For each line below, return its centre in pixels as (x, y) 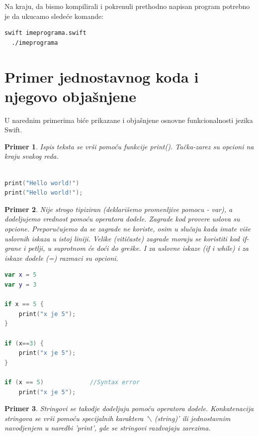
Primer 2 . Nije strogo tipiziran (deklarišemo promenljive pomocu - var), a (119, 209)
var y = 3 (21, 285)
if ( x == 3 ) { (24, 343)
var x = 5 (21, 275)
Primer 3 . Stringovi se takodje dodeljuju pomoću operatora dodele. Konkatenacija (129, 408)
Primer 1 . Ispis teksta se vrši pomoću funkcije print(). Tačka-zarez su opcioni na (129, 146)
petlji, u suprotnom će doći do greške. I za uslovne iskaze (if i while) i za (138, 248)
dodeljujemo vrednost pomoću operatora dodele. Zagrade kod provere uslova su (122, 219)
